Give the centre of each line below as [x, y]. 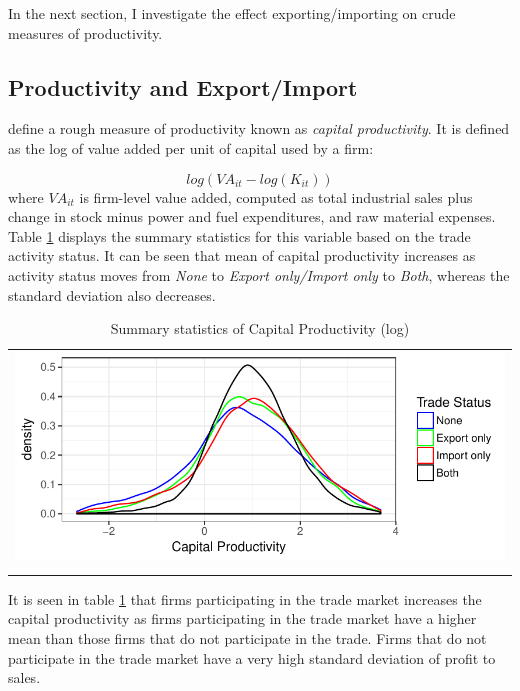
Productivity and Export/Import [183, 86]
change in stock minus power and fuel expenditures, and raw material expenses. [252, 216]
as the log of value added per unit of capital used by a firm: [191, 147]
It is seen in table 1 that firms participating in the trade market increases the [245, 598]
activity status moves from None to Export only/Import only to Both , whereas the [259, 274]
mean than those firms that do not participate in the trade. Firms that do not [247, 637]
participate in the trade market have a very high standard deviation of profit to [252, 657]
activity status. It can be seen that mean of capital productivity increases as [242, 255]
